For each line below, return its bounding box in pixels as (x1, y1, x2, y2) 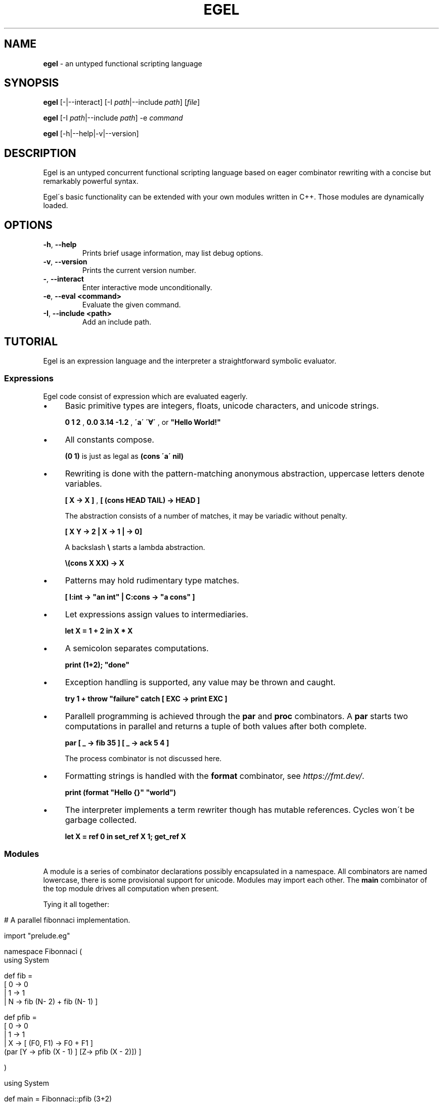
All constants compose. (65, 434, 154, 445)
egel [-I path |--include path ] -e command (43, 113, 183, 123)
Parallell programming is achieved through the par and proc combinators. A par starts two (65, 711, 408, 721)
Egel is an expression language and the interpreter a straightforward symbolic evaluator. (43, 356, 336, 365)
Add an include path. (82, 318, 152, 327)
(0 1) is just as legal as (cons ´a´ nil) (65, 451, 184, 460)
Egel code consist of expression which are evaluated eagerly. (43, 391, 248, 401)
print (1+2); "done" (65, 660, 130, 669)
